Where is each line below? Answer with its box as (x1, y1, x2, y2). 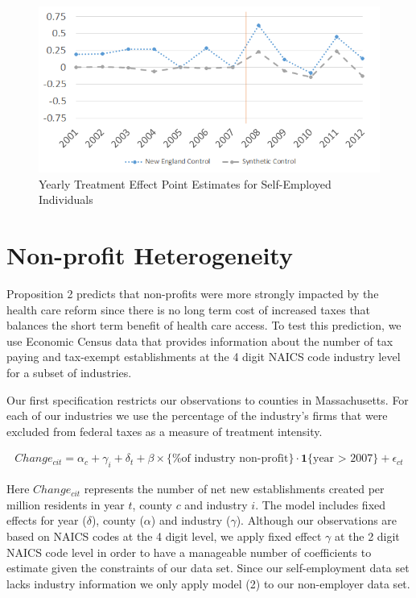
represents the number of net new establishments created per (84, 480, 385, 497)
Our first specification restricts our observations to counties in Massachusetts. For (6, 391, 409, 408)
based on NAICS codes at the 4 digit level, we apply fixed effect (6, 528, 322, 545)
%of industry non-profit (171, 453, 289, 465)
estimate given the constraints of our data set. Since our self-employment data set (6, 559, 410, 576)
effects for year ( (6, 512, 87, 529)
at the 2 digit (334, 528, 400, 545)
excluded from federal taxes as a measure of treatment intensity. (6, 422, 323, 439)
